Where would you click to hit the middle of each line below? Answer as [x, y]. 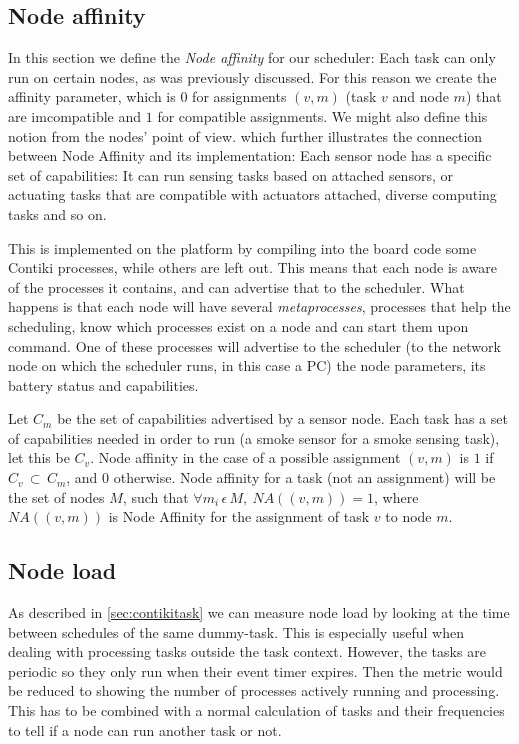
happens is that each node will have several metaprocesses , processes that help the [259, 306]
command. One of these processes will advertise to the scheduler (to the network [254, 345]
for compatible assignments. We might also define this [322, 115]
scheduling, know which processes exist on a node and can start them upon [238, 325]
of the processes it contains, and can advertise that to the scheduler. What [236, 286]
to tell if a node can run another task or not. [145, 729]
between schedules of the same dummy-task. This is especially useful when [236, 631]
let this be [39, 457]
